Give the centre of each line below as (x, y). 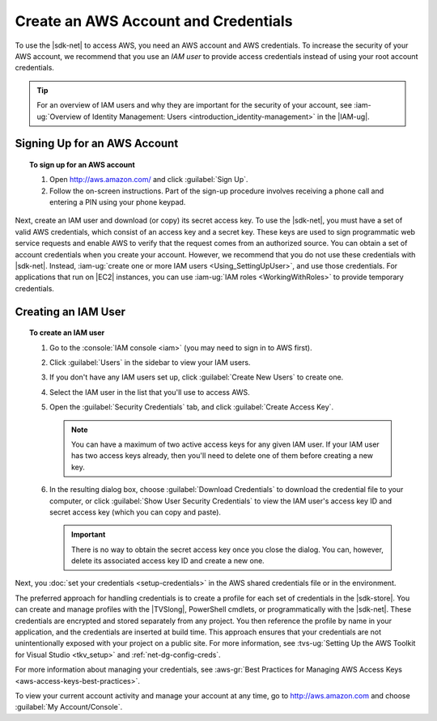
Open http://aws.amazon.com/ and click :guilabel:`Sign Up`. (149, 180)
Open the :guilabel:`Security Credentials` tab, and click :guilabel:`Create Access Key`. (192, 407)
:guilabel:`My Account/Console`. (69, 707)
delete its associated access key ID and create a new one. (168, 561)
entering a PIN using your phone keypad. (118, 202)
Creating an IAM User (70, 312)
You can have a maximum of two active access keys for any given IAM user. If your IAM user (225, 444)
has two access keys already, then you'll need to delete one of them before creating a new (223, 456)
